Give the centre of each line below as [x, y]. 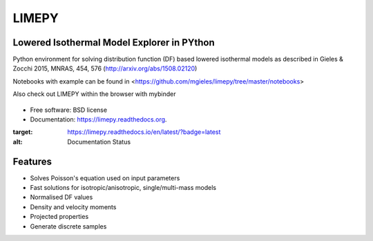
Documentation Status [99, 142]
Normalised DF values [61, 197]
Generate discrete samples [68, 226]
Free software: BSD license [68, 110]
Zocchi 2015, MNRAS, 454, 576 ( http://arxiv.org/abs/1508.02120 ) [105, 68]
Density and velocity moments [73, 206]
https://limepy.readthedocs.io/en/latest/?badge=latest [144, 132]
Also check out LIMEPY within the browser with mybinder [94, 94]
